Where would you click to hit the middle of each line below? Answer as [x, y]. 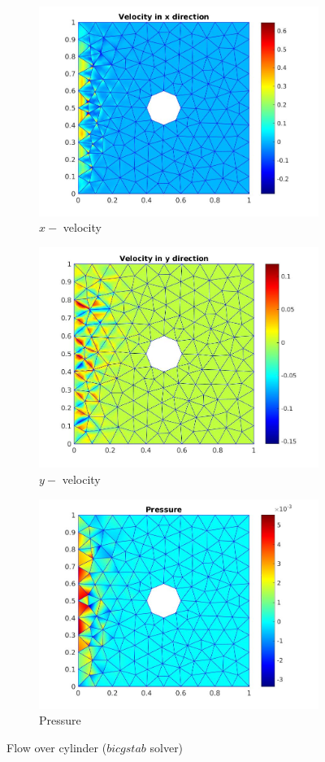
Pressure [60, 720]
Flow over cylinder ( [57, 747]
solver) [167, 747]
